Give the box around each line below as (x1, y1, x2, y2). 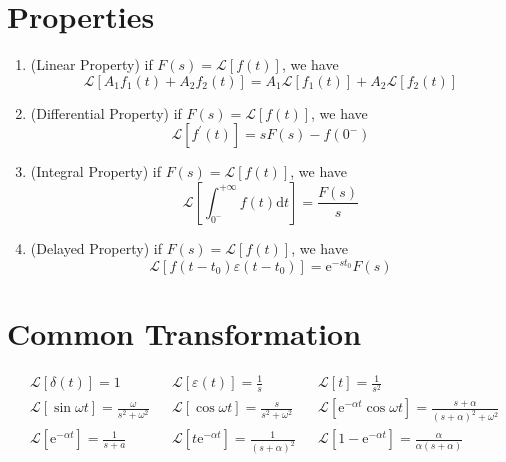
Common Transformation (7, 312, 362, 353)
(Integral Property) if (30, 161, 162, 182)
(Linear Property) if (30, 54, 153, 75)
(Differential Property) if (30, 102, 182, 123)
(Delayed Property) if (30, 237, 162, 258)
